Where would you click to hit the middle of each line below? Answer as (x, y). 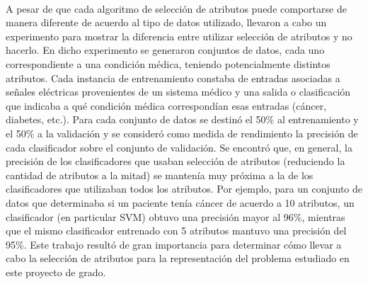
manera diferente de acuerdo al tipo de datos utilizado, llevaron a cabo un (166, 22)
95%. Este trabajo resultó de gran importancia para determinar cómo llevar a (174, 244)
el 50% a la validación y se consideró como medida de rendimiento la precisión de (182, 133)
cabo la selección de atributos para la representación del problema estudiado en (178, 258)
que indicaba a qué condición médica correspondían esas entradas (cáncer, (166, 105)
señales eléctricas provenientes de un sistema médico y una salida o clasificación (178, 92)
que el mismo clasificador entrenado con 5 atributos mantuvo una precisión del (176, 231)
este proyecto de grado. (56, 272)
